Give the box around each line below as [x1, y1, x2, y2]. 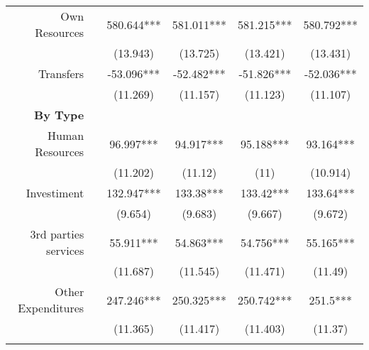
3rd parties [30, 226, 84, 242]
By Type [34, 106, 84, 123]
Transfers [38, 65, 84, 82]
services [46, 242, 84, 258]
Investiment [26, 185, 84, 201]
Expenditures [18, 300, 84, 316]
